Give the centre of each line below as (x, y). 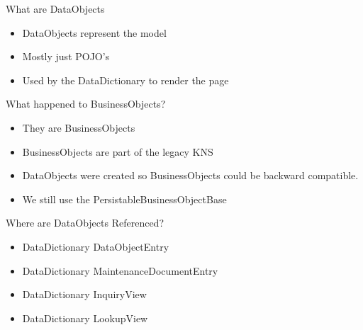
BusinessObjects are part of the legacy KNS (118, 151)
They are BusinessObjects (79, 127)
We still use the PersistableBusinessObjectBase (124, 199)
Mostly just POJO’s (66, 56)
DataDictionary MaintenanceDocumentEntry (120, 270)
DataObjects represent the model (94, 32)
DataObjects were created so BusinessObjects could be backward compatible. (190, 175)
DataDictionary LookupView (85, 318)
